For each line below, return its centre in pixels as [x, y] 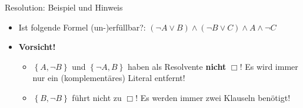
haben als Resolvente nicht [177, 66]
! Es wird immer [269, 66]
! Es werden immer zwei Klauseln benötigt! [213, 97]
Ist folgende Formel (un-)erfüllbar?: [82, 27]
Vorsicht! [37, 47]
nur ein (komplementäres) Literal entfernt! [109, 78]
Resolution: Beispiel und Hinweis [64, 7]
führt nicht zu [97, 97]
